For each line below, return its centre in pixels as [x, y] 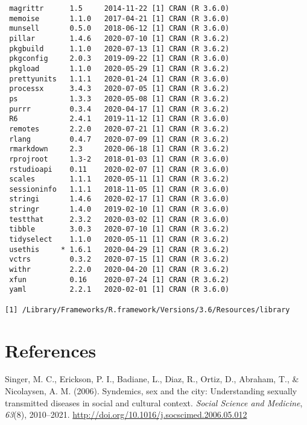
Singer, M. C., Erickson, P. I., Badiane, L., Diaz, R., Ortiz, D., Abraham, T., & [152, 379]
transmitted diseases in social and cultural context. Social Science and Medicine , [154, 402]
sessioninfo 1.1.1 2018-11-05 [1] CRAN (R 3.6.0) [119, 189]
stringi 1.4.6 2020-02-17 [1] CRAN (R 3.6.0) [119, 199]
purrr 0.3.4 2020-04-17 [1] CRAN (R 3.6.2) [119, 109]
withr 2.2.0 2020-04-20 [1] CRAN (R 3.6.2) [119, 270]
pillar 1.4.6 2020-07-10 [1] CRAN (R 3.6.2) [119, 38]
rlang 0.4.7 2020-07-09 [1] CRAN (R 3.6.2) [119, 139]
